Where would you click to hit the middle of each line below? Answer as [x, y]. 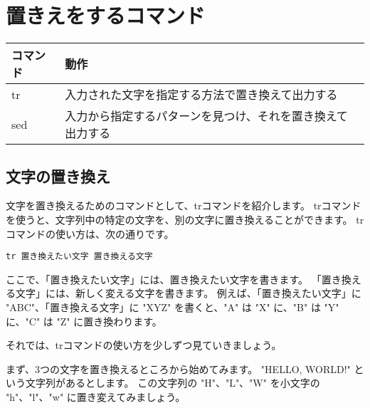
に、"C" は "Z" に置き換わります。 [84, 321]
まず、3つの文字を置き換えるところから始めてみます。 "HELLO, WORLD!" [178, 368]
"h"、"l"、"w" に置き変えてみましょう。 [96, 396]
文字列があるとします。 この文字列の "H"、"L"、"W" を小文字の [173, 383]
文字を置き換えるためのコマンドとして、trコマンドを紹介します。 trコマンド [184, 205]
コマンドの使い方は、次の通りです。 [90, 233]
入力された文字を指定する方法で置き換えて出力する [201, 95]
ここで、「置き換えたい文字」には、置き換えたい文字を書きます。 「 [164, 279]
